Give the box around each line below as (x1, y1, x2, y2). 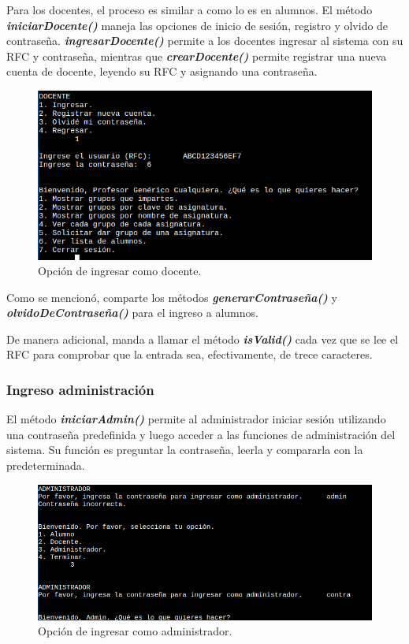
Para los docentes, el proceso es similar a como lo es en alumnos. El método (6, 2, 373, 17)
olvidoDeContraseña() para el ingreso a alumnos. (6, 304, 258, 321)
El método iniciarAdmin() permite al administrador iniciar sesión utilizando (6, 411, 386, 427)
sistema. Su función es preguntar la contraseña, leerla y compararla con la (6, 441, 363, 458)
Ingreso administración (6, 379, 154, 399)
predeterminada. (6, 457, 85, 474)
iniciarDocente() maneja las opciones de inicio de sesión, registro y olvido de (6, 17, 389, 33)
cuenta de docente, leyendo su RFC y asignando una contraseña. (6, 63, 318, 80)
